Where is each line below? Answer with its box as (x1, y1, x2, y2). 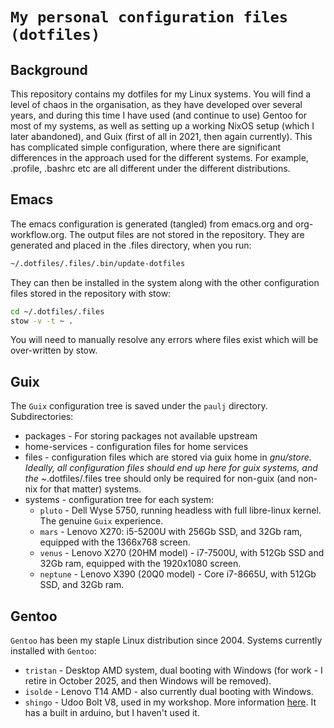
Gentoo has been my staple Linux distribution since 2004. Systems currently (10, 634, 323, 647)
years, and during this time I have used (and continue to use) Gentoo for (10, 109, 308, 121)
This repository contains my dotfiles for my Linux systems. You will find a (10, 88, 312, 100)
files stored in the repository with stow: (10, 287, 172, 299)
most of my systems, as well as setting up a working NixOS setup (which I (10, 120, 315, 132)
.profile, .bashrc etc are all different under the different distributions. (10, 163, 291, 174)
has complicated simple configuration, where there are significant (10, 141, 282, 153)
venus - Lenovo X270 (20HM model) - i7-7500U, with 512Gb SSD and (39, 547, 325, 559)
